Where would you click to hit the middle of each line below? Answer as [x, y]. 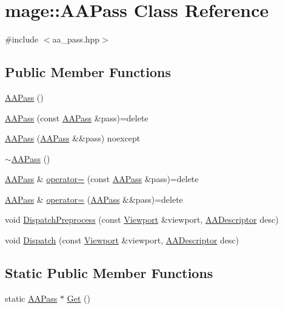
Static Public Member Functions [109, 273]
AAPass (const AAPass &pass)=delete [77, 117]
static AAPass [31, 298]
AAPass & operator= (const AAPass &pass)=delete [102, 179]
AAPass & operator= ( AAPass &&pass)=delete [94, 199]
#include [22, 39]
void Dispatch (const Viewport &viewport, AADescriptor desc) [122, 240]
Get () [78, 298]
